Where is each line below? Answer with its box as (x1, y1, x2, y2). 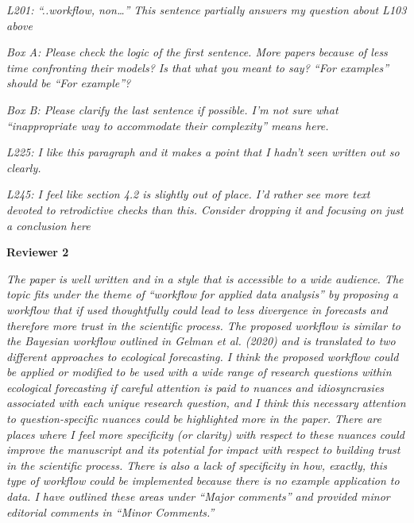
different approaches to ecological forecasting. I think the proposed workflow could (6, 348, 399, 364)
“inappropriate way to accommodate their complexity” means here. (6, 117, 329, 133)
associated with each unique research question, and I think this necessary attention (6, 394, 406, 411)
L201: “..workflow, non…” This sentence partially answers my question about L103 (6, 2, 407, 17)
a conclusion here (6, 217, 91, 233)
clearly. (6, 159, 41, 175)
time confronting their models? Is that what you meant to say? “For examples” (6, 59, 389, 75)
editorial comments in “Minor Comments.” (6, 503, 215, 520)
